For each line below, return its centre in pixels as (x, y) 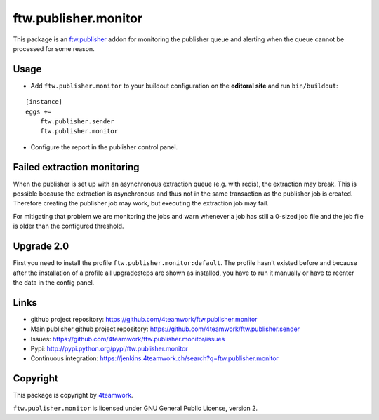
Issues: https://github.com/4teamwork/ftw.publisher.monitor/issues (128, 339)
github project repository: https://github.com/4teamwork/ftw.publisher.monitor (144, 319)
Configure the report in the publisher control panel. (104, 147)
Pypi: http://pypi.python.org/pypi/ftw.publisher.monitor (109, 349)
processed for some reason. (54, 48)
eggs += (39, 111)
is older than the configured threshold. (68, 226)
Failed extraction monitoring (76, 167)
